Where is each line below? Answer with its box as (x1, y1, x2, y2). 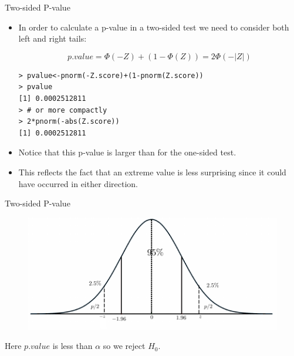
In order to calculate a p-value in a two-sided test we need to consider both (18, 21, 289, 33)
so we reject (103, 340, 146, 352)
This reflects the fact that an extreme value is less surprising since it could (18, 165, 286, 178)
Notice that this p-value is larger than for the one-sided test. (18, 146, 236, 158)
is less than (52, 340, 93, 352)
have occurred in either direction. (18, 177, 138, 189)
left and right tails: (18, 32, 87, 45)
